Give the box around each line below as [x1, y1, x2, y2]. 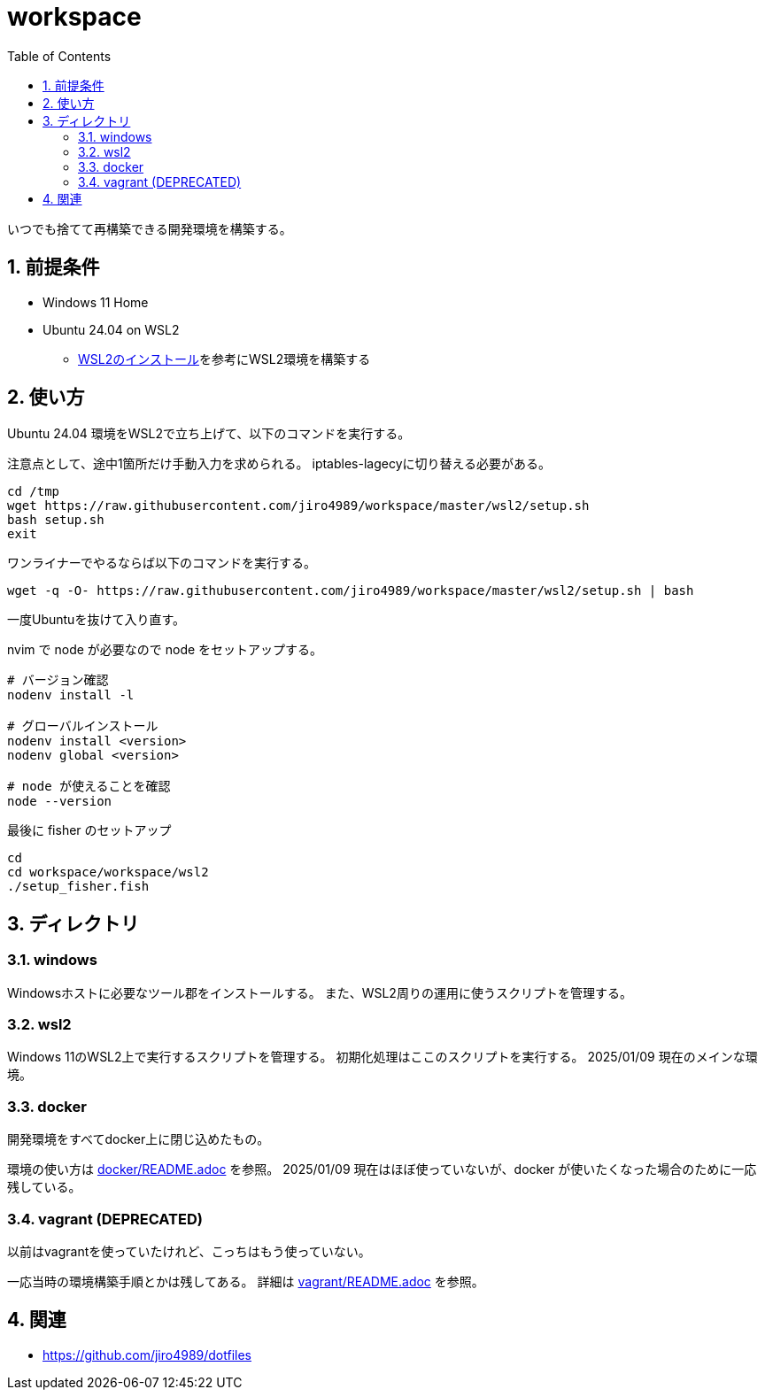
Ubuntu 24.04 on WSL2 [42, 321, 180, 337]
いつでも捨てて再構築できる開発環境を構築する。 [7, 220, 292, 236]
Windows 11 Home [42, 294, 149, 310]
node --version [7, 794, 112, 809]
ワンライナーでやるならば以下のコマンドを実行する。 [7, 555, 316, 571]
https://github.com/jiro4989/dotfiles [42, 1347, 251, 1362]
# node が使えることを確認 [7, 779, 171, 794]
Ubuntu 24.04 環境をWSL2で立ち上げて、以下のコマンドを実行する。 [7, 426, 411, 442]
